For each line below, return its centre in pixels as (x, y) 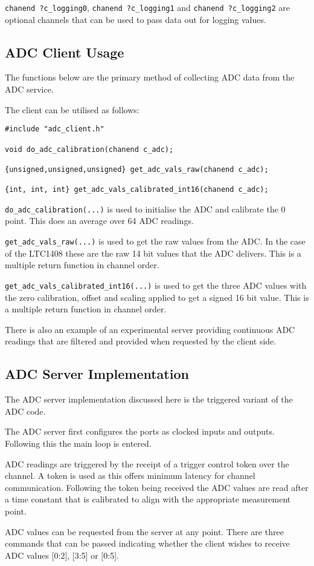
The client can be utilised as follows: (72, 109)
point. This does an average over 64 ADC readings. (99, 221)
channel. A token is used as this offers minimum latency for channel (130, 476)
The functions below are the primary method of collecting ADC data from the (150, 77)
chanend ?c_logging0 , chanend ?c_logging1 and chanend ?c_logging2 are (147, 7)
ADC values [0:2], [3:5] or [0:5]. (62, 555)
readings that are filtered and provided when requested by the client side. (141, 341)
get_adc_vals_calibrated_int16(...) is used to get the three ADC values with (156, 285)
